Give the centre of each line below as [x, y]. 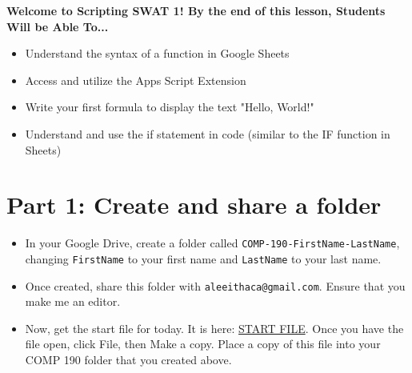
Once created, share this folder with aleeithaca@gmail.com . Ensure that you [215, 285]
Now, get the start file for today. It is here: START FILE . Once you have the [214, 328]
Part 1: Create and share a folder [194, 205]
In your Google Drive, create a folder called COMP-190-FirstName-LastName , [212, 243]
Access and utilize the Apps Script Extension [136, 80]
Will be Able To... [58, 26]
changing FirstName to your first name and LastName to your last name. [203, 258]
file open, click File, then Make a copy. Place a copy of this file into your [203, 344]
